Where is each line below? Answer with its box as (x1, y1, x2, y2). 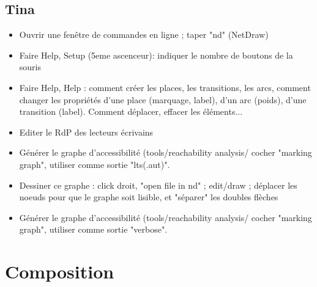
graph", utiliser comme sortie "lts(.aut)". (19, 158, 170, 170)
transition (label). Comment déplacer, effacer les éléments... (19, 105, 243, 118)
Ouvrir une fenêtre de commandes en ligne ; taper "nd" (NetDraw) (19, 28, 269, 41)
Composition (5, 259, 114, 284)
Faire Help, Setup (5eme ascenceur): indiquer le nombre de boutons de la (19, 48, 293, 61)
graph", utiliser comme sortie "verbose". (19, 223, 168, 236)
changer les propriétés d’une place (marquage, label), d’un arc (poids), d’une (19, 93, 307, 106)
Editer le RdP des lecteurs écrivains (19, 125, 154, 138)
